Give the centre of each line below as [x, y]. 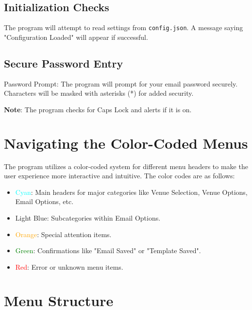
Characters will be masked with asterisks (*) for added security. [99, 93]
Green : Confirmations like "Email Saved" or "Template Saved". [108, 250]
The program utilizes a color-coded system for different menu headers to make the [126, 166]
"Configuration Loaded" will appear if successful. [76, 37]
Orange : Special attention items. [63, 234]
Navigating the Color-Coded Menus [126, 143]
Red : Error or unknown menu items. [69, 267]
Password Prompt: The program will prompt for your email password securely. [121, 83]
